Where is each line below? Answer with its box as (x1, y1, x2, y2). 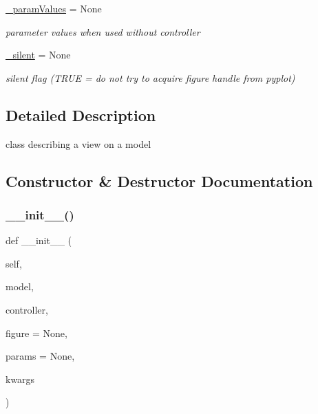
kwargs (6, 371, 35, 386)
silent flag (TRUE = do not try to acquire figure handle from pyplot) (6, 70, 295, 85)
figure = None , (6, 325, 67, 340)
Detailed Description (6, 104, 156, 125)
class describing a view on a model (6, 136, 151, 151)
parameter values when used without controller (6, 24, 200, 39)
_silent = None (6, 47, 71, 62)
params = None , (6, 349, 75, 363)
